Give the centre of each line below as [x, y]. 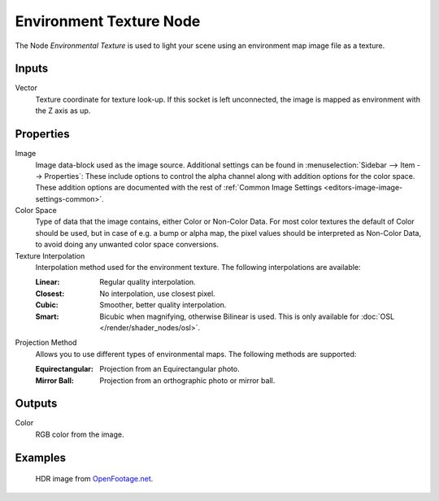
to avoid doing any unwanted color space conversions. [127, 245]
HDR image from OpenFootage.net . [94, 479]
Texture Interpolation [50, 255]
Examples [41, 457]
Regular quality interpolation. [148, 282]
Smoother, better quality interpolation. [163, 305]
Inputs [32, 69]
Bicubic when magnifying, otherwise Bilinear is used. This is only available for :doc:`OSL [247, 316]
